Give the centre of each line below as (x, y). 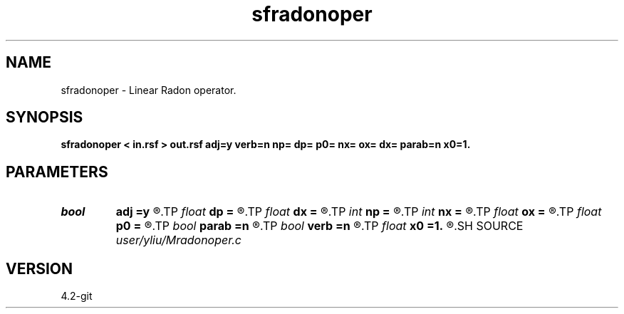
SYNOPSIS (45, 117)
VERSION (40, 268)
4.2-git (77, 296)
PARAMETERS (57, 172)
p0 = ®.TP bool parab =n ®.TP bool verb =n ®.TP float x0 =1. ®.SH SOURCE (319, 226)
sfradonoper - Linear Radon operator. (149, 90)
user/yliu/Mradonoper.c (178, 240)
